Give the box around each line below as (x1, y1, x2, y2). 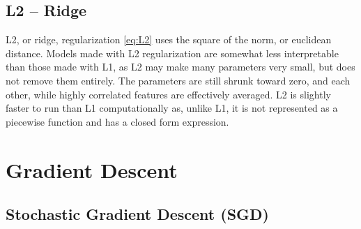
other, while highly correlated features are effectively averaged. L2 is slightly (6, 87, 331, 101)
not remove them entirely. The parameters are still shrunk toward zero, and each (6, 73, 351, 87)
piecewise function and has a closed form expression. (6, 114, 229, 128)
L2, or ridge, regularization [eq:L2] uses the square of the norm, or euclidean (6, 32, 332, 47)
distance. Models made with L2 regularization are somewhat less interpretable (6, 45, 339, 60)
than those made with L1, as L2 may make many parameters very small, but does (6, 59, 355, 74)
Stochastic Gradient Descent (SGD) (6, 203, 269, 225)
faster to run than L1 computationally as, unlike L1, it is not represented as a (6, 101, 338, 115)
